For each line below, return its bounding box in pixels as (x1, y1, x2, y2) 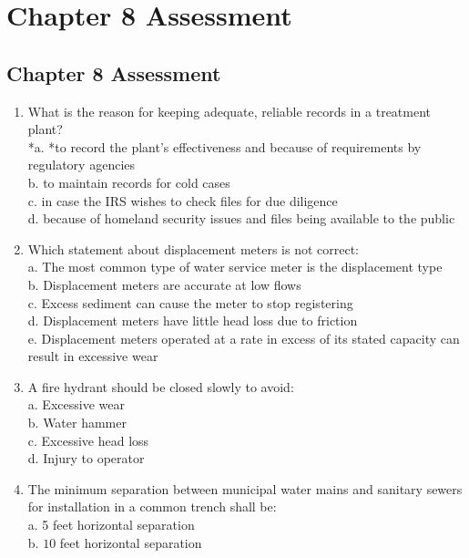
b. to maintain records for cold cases (27, 172, 230, 191)
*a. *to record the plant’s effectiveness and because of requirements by (27, 137, 422, 156)
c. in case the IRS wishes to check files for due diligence (27, 191, 338, 210)
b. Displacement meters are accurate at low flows (27, 274, 301, 294)
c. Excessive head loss (27, 430, 149, 449)
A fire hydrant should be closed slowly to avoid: (27, 377, 294, 396)
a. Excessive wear (27, 395, 125, 414)
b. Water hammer (27, 413, 127, 432)
